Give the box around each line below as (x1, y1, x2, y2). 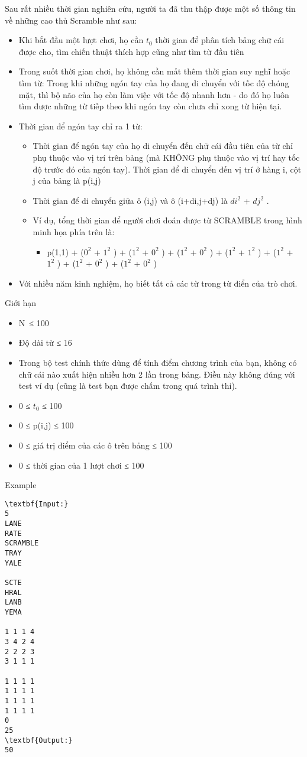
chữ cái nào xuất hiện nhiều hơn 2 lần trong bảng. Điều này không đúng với (18, 368, 295, 380)
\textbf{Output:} (5, 736, 73, 745)
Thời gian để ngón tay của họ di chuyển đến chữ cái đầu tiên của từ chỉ (33, 139, 293, 152)
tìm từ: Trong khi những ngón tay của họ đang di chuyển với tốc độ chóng (18, 76, 289, 89)
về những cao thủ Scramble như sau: (5, 14, 137, 26)
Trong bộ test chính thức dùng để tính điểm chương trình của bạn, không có (18, 356, 297, 369)
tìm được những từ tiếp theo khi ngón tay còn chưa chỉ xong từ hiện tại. (18, 100, 282, 112)
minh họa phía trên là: (33, 225, 115, 238)
